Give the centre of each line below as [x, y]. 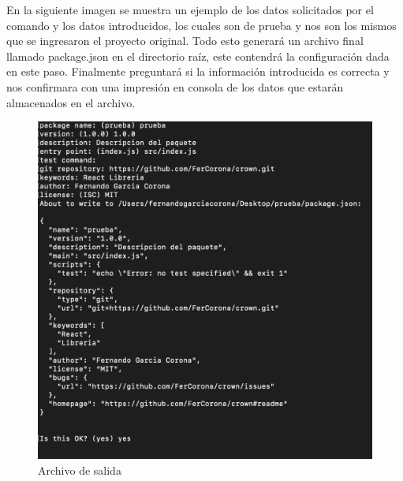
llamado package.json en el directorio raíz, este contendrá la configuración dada [198, 56]
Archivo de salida [80, 470]
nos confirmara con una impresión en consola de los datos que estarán [175, 86]
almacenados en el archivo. [71, 102]
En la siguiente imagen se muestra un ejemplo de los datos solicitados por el [190, 9]
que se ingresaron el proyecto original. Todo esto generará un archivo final [185, 41]
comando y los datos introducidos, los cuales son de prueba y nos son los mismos [201, 25]
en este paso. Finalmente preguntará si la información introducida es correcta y [198, 71]
